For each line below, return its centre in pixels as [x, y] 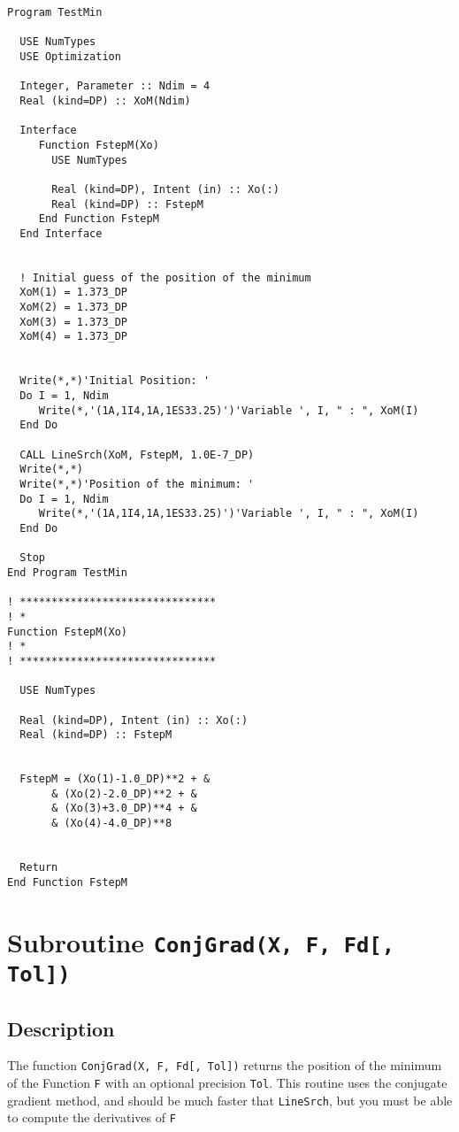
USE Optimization [70, 56]
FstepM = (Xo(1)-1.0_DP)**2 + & [115, 779]
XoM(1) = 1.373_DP [74, 293]
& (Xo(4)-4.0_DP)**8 [112, 824]
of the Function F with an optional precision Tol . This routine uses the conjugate [227, 1083]
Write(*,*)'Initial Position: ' [115, 381]
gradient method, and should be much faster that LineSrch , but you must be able [230, 1100]
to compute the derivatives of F [92, 1117]
